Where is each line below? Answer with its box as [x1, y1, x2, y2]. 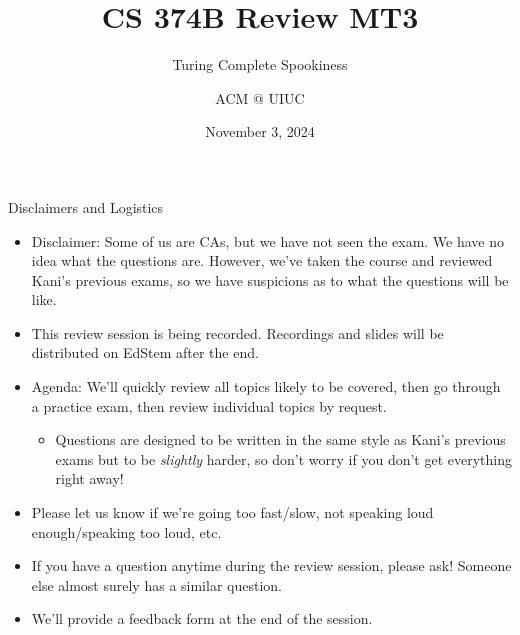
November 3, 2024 [205, 121, 315, 142]
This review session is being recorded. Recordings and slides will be [31, 322, 444, 343]
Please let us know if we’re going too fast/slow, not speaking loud [31, 502, 434, 523]
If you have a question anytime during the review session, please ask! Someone [31, 555, 512, 576]
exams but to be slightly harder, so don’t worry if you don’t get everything [55, 448, 513, 469]
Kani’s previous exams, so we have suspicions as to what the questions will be [31, 269, 509, 290]
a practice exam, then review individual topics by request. [31, 395, 387, 416]
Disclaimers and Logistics [8, 196, 164, 217]
